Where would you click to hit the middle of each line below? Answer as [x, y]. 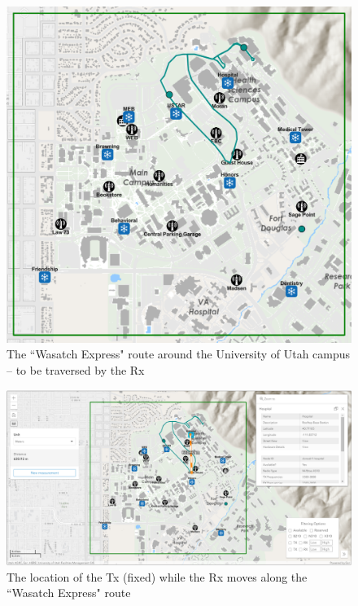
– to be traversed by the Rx [76, 370]
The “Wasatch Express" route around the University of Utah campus [179, 354]
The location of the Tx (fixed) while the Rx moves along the [157, 576]
